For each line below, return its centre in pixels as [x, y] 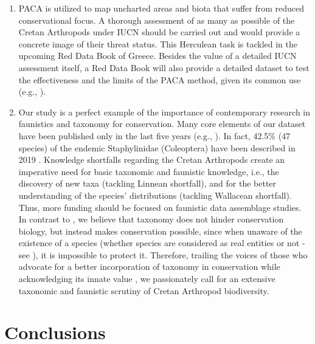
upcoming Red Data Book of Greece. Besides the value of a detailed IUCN [157, 56]
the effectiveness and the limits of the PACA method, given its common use [160, 79]
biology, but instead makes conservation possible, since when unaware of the [160, 231]
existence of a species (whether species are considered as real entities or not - [162, 243]
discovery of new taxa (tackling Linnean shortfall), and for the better [147, 183]
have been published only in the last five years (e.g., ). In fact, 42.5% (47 [154, 135]
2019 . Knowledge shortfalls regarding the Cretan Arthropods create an [152, 160]
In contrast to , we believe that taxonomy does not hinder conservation [151, 219]
